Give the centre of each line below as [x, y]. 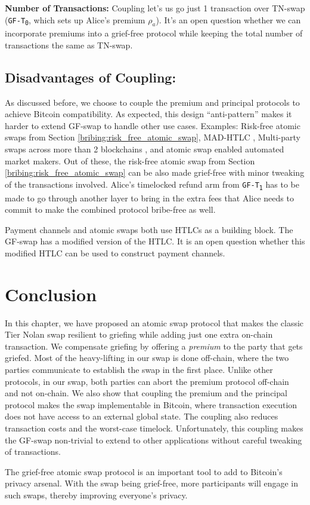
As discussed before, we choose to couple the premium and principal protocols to [152, 102]
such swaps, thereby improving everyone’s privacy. [96, 495]
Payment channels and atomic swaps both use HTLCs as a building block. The [149, 229]
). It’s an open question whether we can [228, 19]
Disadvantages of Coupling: [91, 77]
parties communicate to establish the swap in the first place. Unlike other [139, 369]
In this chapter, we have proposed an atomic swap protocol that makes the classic [154, 322]
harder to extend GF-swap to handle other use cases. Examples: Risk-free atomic [153, 125]
